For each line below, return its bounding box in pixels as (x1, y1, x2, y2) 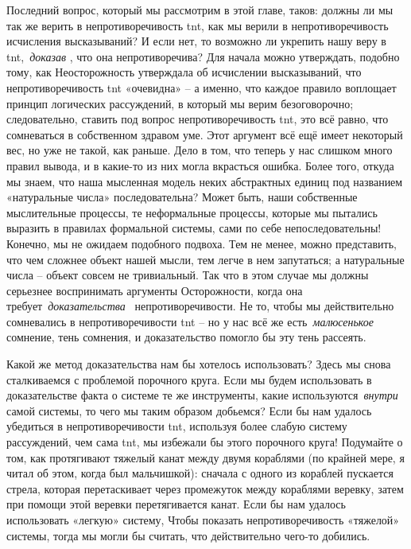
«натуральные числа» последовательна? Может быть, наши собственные (6, 189, 358, 205)
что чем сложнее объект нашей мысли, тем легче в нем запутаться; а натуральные (6, 251, 405, 267)
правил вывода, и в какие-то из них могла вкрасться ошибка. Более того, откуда (6, 157, 394, 173)
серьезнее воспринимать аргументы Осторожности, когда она (6, 282, 303, 298)
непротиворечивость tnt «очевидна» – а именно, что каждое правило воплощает (6, 79, 397, 95)
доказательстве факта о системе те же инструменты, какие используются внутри (6, 387, 398, 403)
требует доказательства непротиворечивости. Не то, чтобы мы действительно (6, 298, 394, 314)
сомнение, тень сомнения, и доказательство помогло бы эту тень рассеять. (6, 329, 366, 345)
